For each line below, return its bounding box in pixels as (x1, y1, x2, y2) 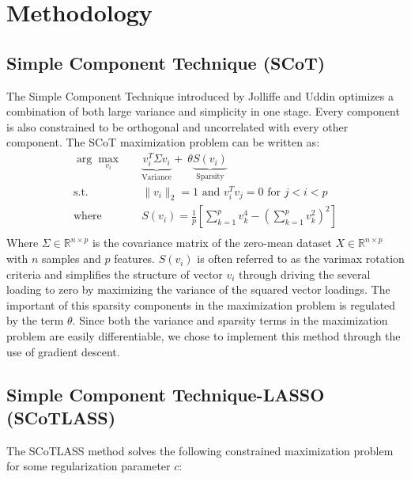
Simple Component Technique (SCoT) (6, 50, 326, 74)
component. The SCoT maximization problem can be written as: (6, 134, 320, 150)
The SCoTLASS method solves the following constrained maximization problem (6, 442, 394, 458)
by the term (6, 312, 64, 329)
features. (114, 250, 156, 267)
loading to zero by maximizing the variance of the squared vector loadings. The (6, 281, 390, 298)
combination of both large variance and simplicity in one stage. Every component (6, 103, 400, 120)
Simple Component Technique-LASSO (6, 382, 325, 406)
